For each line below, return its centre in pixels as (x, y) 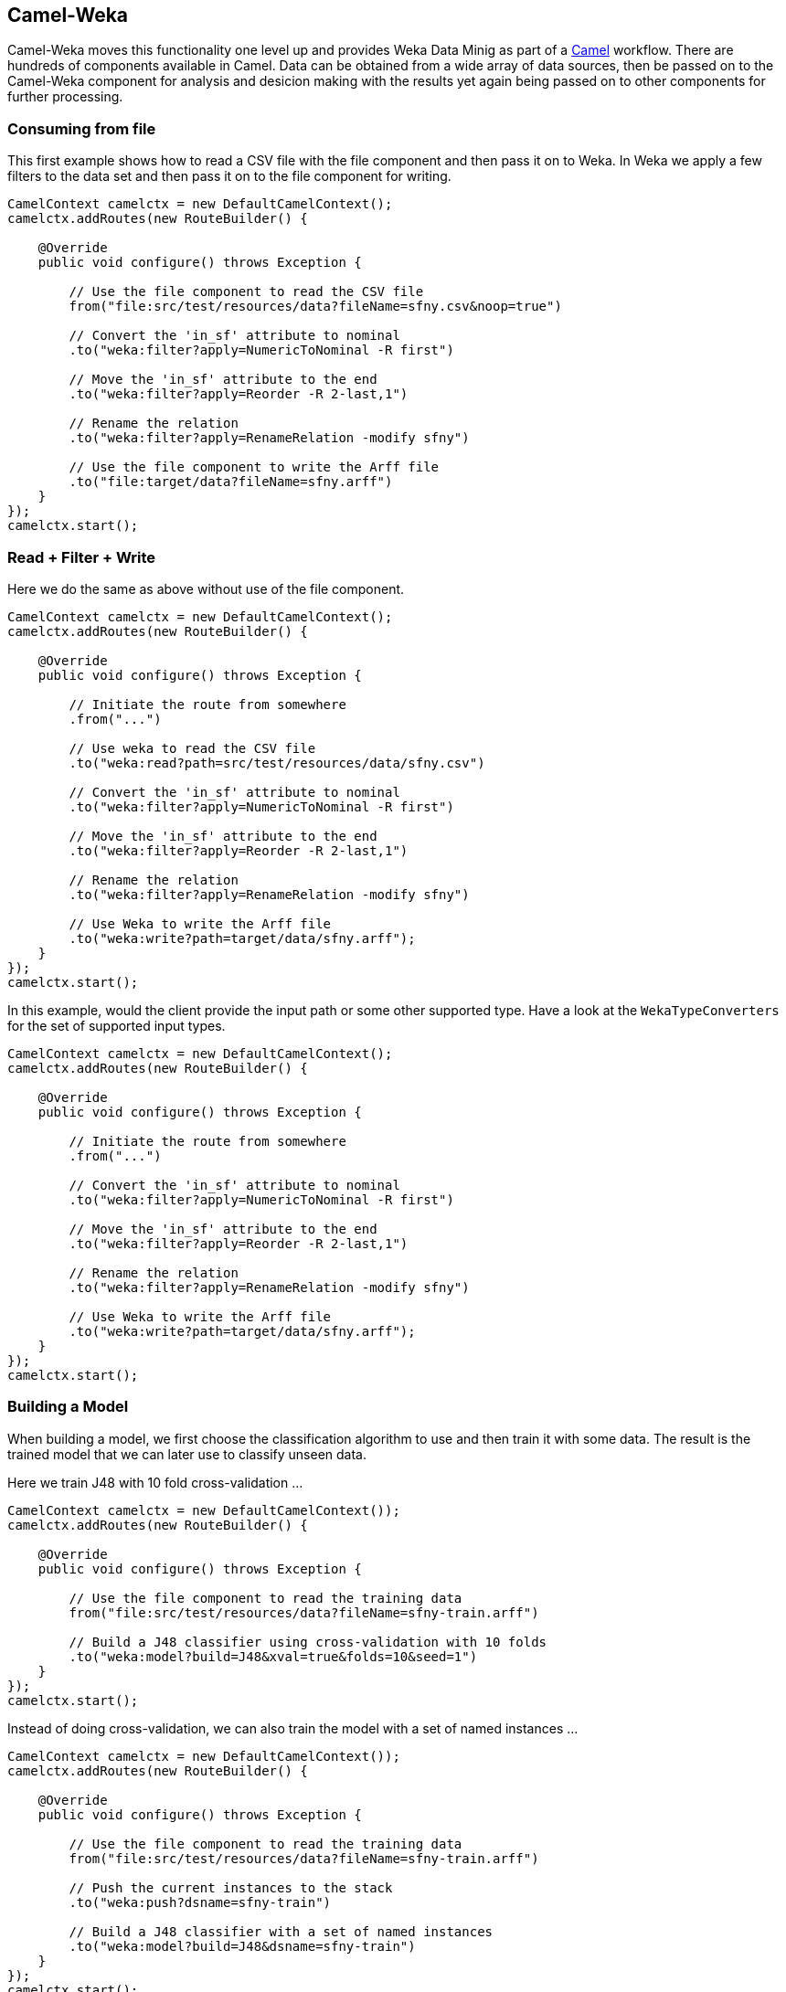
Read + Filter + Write (82, 557)
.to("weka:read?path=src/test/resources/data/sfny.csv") (277, 763)
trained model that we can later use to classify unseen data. (187, 1454)
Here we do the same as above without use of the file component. (206, 588)
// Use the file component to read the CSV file (246, 292)
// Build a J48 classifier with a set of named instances (281, 1931)
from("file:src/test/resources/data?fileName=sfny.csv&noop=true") (315, 307)
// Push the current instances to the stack (231, 1887)
